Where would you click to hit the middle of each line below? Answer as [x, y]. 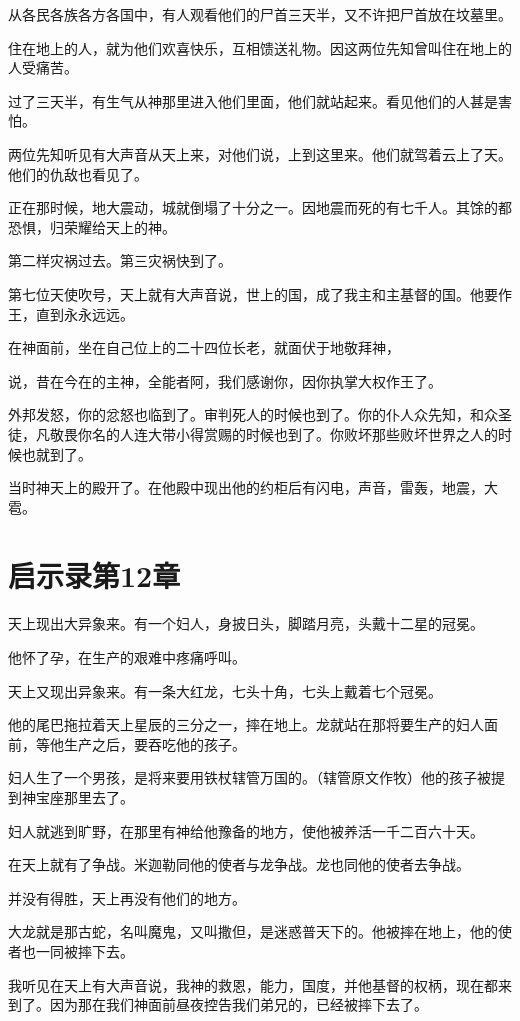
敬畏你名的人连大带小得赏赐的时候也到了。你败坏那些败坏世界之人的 [273, 433]
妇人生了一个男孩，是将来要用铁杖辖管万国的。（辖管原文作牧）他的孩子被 [249, 777]
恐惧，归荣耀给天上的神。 [92, 226]
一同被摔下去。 [84, 950]
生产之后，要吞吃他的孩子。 [154, 743]
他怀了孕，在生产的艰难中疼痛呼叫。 [127, 657]
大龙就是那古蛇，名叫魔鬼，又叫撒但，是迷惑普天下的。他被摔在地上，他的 [253, 931]
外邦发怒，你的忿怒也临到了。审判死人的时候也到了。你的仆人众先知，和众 [253, 414]
